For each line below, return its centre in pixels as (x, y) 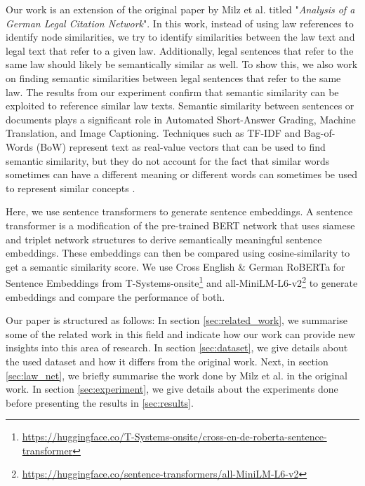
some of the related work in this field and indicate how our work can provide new (181, 333)
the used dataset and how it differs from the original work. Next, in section (167, 361)
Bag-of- (319, 133)
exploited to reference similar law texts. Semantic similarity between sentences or (180, 106)
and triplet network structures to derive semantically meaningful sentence (164, 239)
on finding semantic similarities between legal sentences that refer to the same (173, 77)
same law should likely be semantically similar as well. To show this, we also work (182, 64)
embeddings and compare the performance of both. (115, 296)
